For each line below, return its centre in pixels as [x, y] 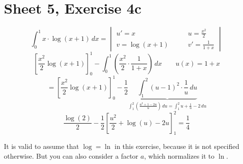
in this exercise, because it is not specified [177, 146]
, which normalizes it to [179, 156]
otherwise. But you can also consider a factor [71, 156]
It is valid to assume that [42, 146]
